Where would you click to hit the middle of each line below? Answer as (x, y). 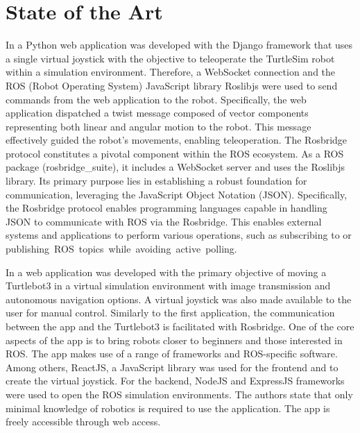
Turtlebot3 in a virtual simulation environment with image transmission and (168, 286)
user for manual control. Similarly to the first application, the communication (170, 313)
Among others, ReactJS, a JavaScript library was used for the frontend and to (172, 367)
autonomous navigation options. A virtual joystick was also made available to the (179, 299)
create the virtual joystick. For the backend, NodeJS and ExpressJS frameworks (175, 381)
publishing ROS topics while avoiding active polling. (121, 249)
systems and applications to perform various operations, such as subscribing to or (179, 235)
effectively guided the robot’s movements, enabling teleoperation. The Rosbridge (177, 140)
